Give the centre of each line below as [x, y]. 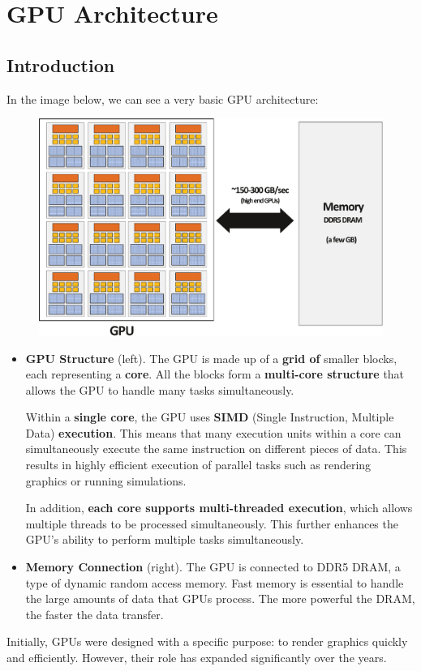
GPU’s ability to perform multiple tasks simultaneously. [165, 539]
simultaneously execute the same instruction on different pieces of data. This [216, 449]
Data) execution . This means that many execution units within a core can [213, 432]
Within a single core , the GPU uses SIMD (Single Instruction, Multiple [210, 417]
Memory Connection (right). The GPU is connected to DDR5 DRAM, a [213, 567]
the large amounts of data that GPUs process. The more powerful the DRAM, [220, 598]
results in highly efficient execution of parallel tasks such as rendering [198, 465]
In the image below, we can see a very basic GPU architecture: [163, 98]
